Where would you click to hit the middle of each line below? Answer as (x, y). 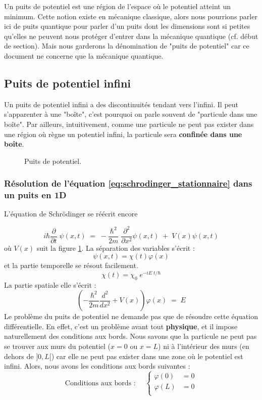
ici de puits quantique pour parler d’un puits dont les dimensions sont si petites (127, 26)
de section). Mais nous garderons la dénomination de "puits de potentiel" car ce (127, 46)
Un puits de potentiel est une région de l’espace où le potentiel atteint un (118, 6)
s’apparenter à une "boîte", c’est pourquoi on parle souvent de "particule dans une (131, 114)
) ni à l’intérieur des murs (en (204, 346)
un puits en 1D (35, 195)
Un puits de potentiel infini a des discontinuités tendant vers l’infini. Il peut (121, 104)
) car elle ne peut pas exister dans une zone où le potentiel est (147, 356)
